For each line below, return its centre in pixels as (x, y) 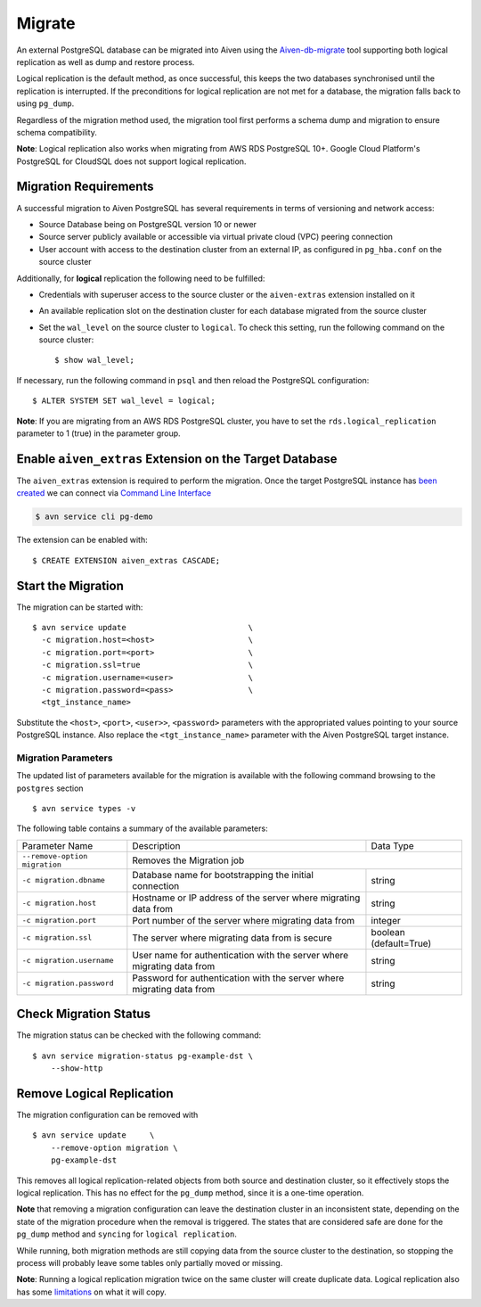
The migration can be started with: (80, 607)
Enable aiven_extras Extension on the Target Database (177, 459)
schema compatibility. (57, 132)
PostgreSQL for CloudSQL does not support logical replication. (131, 161)
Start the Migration (70, 585)
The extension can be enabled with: (82, 540)
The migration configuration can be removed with (107, 1115)
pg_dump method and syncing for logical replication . (127, 1234)
